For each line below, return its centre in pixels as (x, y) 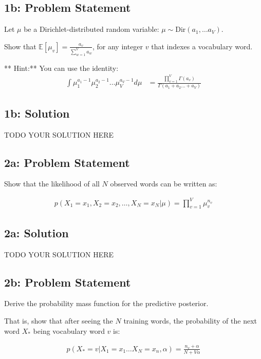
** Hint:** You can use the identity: (61, 68)
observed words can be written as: (164, 184)
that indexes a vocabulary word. (202, 46)
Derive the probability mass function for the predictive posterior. (106, 303)
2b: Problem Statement (68, 282)
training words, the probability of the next (190, 320)
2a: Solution (36, 232)
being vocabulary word (69, 330)
